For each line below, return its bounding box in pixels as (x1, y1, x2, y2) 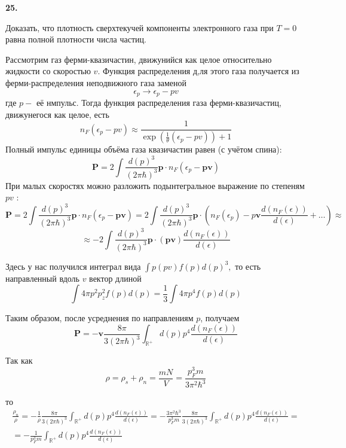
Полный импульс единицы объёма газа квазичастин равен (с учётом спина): (5, 143, 282, 156)
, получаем (200, 312, 240, 324)
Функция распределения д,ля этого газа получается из (102, 65, 299, 77)
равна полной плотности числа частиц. (5, 33, 146, 45)
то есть (235, 260, 261, 272)
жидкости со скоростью (5, 65, 91, 77)
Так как (5, 354, 33, 367)
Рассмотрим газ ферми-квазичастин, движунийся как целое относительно (5, 53, 272, 65)
